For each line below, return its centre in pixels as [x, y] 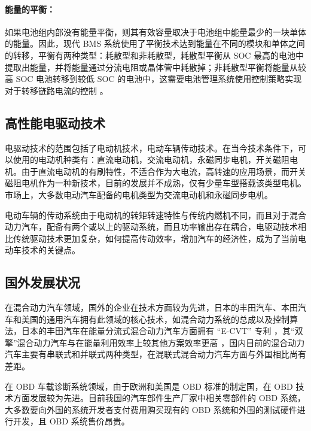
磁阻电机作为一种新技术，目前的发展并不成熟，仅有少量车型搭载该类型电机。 [155, 183]
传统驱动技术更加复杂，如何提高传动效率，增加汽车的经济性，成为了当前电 [159, 238]
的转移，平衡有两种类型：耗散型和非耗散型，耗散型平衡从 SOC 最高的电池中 [155, 55]
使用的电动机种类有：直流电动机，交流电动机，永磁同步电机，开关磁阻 [151, 160]
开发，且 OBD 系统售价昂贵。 [71, 421]
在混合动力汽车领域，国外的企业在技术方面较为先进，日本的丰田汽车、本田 [151, 307]
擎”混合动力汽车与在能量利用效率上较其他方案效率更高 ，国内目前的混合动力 [155, 342]
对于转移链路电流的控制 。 [57, 90]
